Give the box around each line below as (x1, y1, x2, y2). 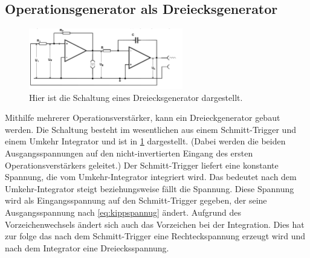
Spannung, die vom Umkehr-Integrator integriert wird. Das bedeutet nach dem (5, 170, 297, 183)
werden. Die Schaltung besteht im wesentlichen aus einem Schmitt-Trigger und (5, 123, 296, 135)
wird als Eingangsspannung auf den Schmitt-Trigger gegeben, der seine (5, 194, 267, 207)
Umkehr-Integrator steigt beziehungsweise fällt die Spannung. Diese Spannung (5, 182, 294, 195)
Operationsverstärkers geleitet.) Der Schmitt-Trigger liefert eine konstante (5, 158, 279, 171)
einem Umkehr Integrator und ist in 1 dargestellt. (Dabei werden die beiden (5, 135, 286, 147)
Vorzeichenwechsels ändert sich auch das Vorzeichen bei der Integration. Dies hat (5, 218, 305, 230)
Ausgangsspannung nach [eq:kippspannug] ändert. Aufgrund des (5, 206, 242, 218)
